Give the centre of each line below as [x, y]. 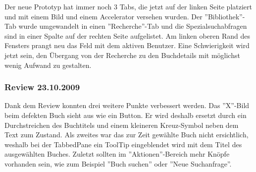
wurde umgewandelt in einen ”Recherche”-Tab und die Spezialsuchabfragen [133, 26]
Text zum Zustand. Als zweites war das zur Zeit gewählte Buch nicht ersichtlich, [127, 135]
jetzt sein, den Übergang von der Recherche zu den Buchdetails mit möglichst [122, 55]
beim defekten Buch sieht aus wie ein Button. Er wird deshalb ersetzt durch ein [126, 115]
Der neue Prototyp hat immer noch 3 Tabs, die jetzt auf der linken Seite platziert [128, 6]
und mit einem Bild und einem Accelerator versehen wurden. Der [103, 16]
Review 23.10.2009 [42, 87]
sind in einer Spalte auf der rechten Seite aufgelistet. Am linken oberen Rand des [128, 35]
